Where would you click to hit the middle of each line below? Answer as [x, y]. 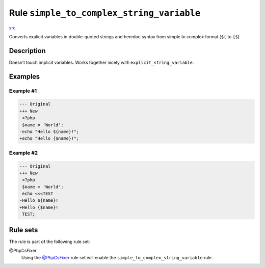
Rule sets [24, 230]
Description [27, 51]
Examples [25, 76]
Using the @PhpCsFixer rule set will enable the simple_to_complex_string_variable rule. [117, 257]
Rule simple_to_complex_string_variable [105, 13]
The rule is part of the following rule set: [50, 241]
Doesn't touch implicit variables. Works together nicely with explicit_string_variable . [101, 62]
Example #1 [23, 91]
